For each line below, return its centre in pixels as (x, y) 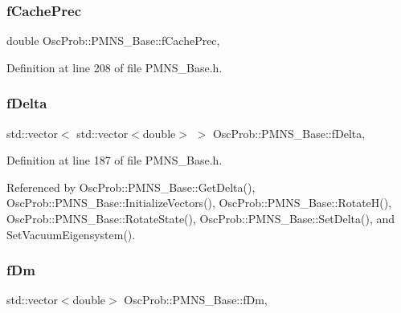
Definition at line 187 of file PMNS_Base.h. (115, 160)
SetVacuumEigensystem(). (71, 234)
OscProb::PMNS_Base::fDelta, (289, 133)
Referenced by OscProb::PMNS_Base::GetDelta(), (131, 187)
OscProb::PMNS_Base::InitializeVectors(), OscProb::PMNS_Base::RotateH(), (199, 203)
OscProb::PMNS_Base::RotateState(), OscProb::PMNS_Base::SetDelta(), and (201, 218)
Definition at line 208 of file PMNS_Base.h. (115, 67)
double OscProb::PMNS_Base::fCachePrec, (113, 41)
